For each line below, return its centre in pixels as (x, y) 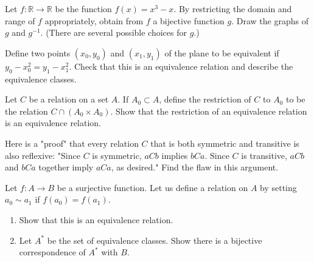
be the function (83, 8)
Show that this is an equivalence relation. (96, 219)
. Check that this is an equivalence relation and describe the (181, 66)
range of (20, 20)
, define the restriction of (205, 99)
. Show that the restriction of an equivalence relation (209, 111)
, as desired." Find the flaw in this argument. (195, 167)
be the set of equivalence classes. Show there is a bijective (155, 240)
